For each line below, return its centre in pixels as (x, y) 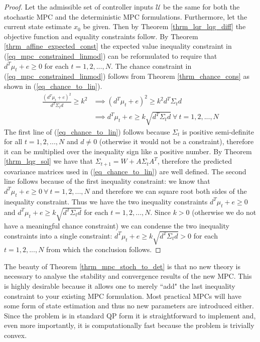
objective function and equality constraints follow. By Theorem (101, 36)
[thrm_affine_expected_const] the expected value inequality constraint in (118, 46)
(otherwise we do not (224, 212)
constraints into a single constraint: (58, 235)
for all (13, 141)
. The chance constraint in (151, 66)
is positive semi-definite (218, 131)
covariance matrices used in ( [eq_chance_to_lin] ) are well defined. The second (125, 171)
